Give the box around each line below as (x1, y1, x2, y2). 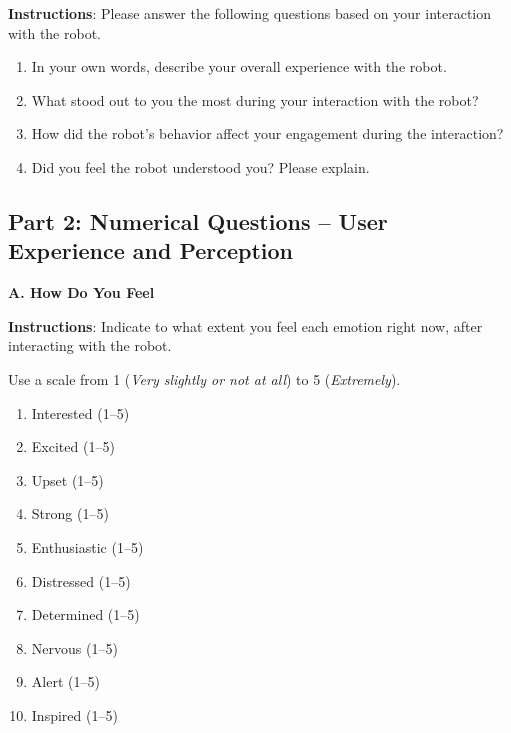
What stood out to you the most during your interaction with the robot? (31, 89, 479, 110)
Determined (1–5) (31, 604, 140, 625)
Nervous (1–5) (31, 637, 118, 658)
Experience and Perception (8, 235, 294, 266)
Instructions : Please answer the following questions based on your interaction (8, 3, 492, 23)
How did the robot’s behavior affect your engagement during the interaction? (31, 123, 504, 144)
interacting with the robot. (8, 335, 172, 356)
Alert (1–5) (31, 671, 100, 692)
